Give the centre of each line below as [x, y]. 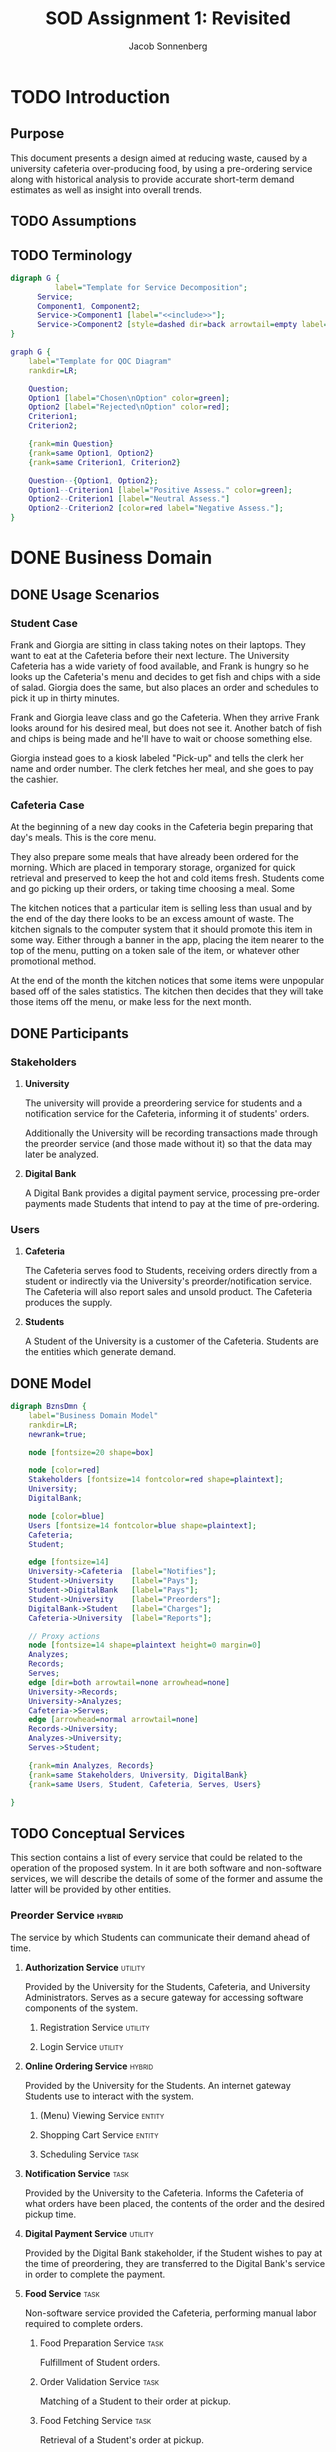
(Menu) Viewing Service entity [102, 2115]
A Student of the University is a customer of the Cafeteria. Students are [171, 1341]
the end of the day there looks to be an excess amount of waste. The [152, 919]
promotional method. [53, 961]
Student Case [44, 623]
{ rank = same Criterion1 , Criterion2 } [105, 462]
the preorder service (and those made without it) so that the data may [168, 1143]
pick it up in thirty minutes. [65, 698]
